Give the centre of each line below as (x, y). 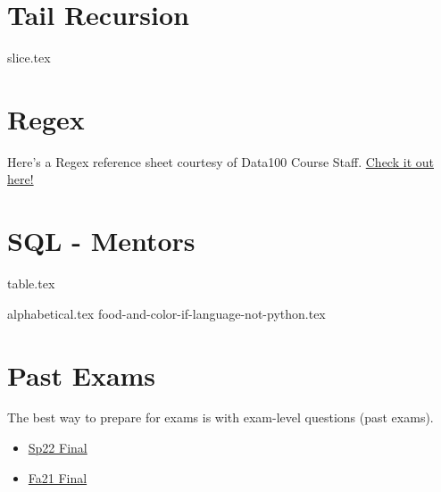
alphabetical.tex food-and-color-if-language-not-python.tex (166, 313)
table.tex (31, 284)
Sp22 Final (58, 448)
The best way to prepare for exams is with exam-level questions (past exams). (220, 417)
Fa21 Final (58, 477)
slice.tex (29, 58)
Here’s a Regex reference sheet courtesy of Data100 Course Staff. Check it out (220, 161)
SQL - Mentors (101, 241)
